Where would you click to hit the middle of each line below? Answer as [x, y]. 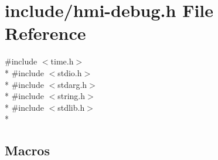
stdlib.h [71, 107]
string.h [71, 96]
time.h [62, 61]
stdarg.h [72, 84]
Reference [45, 33]
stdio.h [70, 72]
